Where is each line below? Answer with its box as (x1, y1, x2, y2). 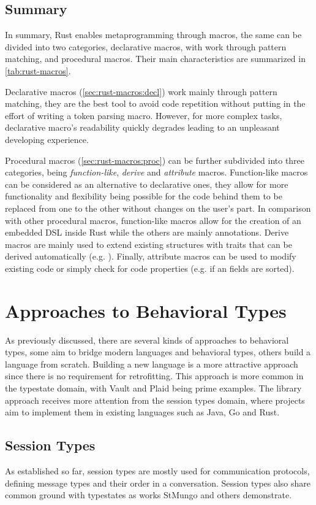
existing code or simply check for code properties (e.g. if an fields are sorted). (5, 261, 295, 274)
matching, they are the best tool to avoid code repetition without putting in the (5, 97, 306, 110)
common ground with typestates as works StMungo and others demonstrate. (5, 488, 292, 501)
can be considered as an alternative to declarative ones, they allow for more (5, 177, 288, 190)
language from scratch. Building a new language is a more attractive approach (5, 357, 298, 370)
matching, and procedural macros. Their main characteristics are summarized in (5, 52, 306, 65)
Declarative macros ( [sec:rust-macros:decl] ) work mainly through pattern (5, 85, 277, 98)
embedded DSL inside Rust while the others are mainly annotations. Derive (5, 226, 289, 239)
